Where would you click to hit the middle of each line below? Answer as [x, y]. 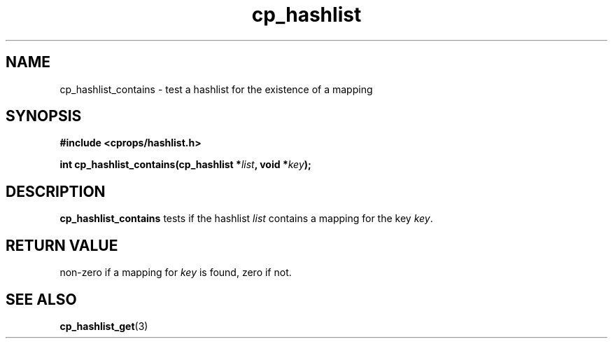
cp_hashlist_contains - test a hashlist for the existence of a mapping [216, 89]
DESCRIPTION [56, 191]
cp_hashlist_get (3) [104, 326]
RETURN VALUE [62, 245]
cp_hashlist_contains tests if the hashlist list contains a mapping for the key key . [246, 219]
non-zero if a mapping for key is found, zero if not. [176, 273]
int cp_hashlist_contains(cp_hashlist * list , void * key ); [185, 165]
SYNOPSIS [44, 116]
